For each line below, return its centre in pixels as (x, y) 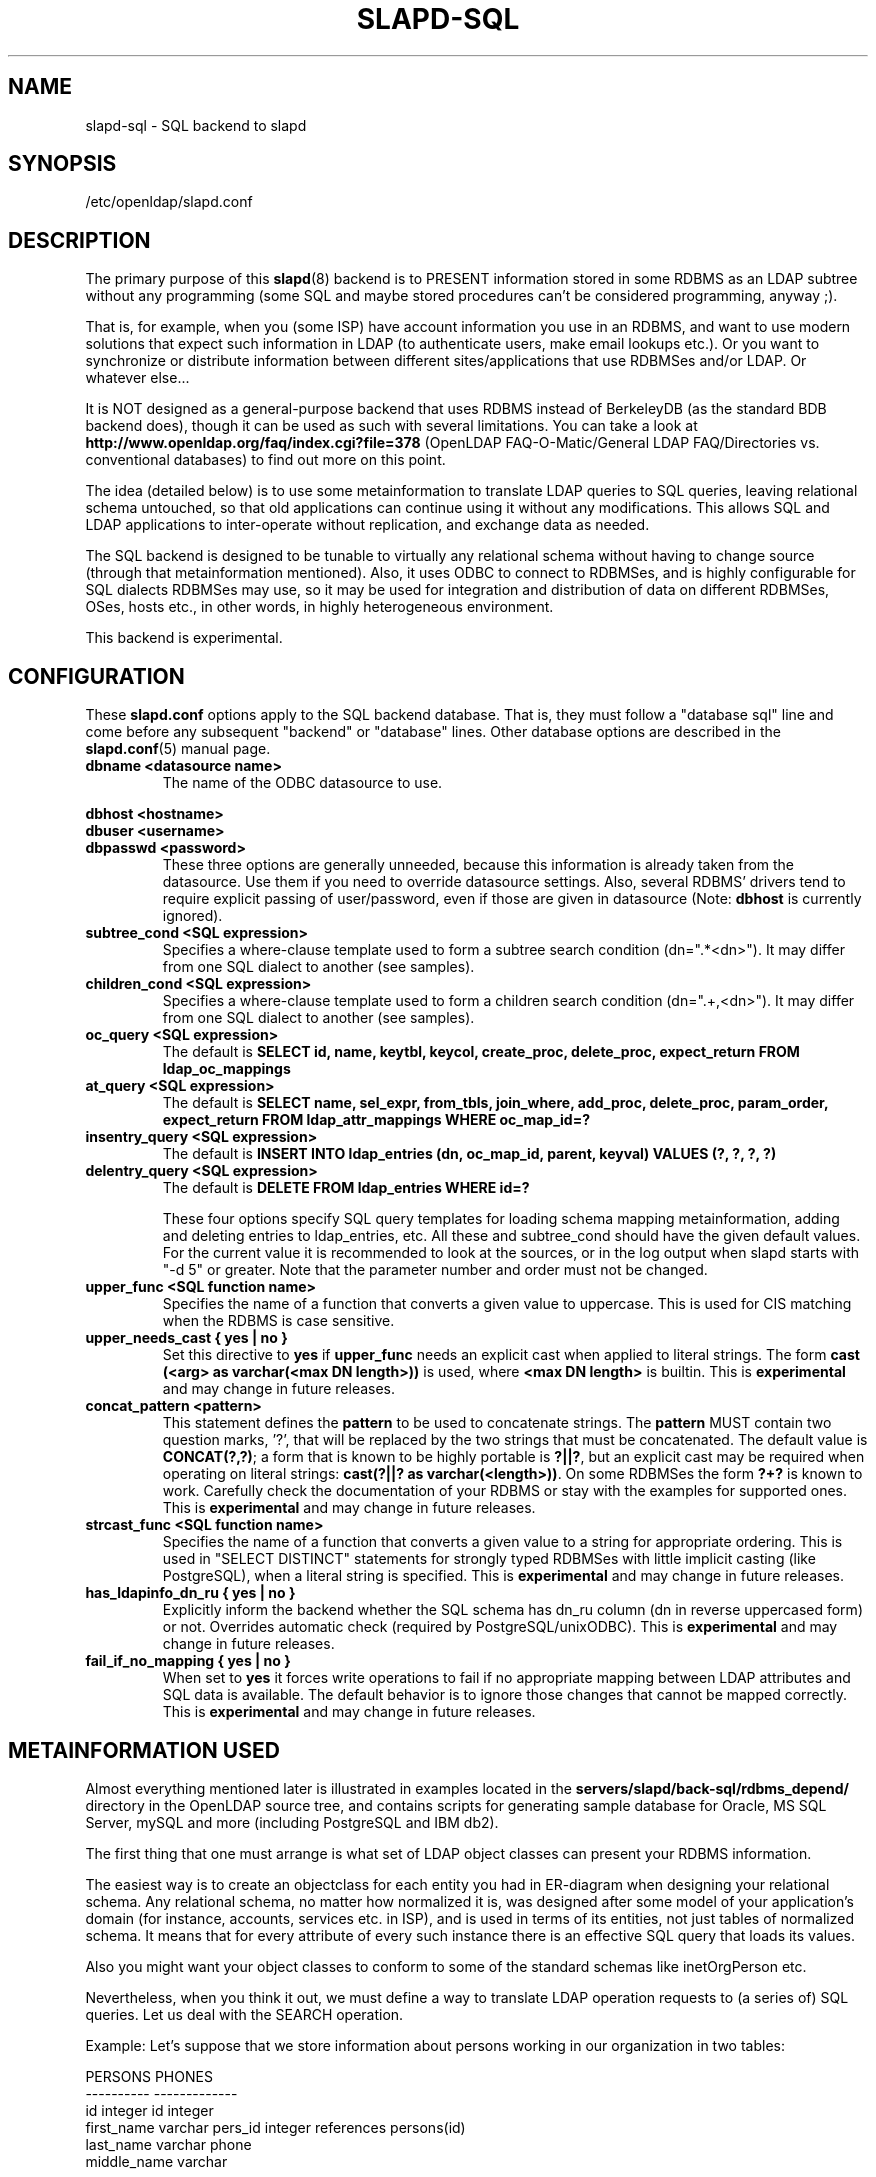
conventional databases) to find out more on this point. (265, 460)
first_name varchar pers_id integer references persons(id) (275, 2127)
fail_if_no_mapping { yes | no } (188, 1661)
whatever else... (137, 378)
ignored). (192, 916)
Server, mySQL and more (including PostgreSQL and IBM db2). (292, 1822)
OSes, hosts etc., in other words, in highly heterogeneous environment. (319, 607)
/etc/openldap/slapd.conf (169, 202)
